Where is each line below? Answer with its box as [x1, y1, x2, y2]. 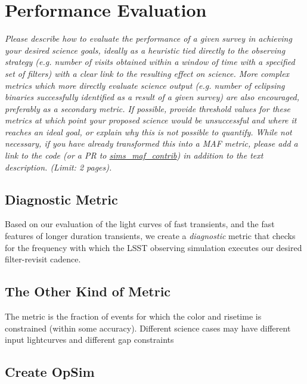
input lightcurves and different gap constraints [5, 333, 174, 346]
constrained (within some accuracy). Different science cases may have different [5, 321, 291, 334]
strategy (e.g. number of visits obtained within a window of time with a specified [5, 55, 295, 68]
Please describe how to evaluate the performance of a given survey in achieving [5, 32, 292, 45]
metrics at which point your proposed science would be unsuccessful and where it [5, 114, 297, 126]
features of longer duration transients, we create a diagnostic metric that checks [5, 230, 296, 242]
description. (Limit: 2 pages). [5, 160, 112, 173]
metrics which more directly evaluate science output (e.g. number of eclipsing [5, 79, 285, 91]
